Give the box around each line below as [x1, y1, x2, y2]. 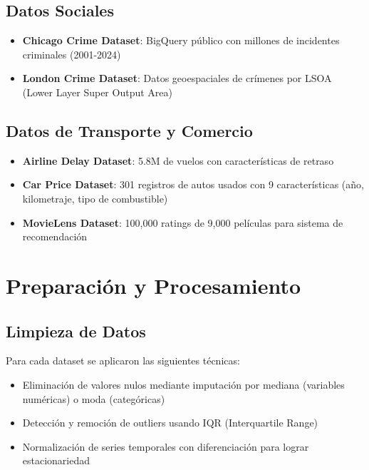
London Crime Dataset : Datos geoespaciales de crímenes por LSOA [22, 71, 332, 86]
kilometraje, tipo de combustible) [22, 190, 168, 205]
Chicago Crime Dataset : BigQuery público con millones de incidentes [22, 33, 340, 48]
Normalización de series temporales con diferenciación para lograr [22, 439, 309, 454]
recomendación [22, 229, 88, 244]
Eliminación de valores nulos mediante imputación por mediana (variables [22, 377, 345, 392]
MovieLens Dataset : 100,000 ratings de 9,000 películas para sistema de [22, 215, 343, 230]
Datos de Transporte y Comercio [6, 119, 253, 141]
